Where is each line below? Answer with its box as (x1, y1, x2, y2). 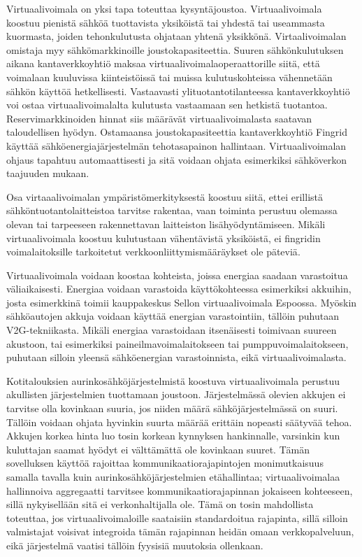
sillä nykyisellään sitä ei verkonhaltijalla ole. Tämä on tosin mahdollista (6, 497, 314, 512)
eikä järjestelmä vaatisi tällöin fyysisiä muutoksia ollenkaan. (6, 537, 263, 552)
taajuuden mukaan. (6, 166, 89, 181)
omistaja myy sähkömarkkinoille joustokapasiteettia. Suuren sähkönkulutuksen (6, 42, 344, 57)
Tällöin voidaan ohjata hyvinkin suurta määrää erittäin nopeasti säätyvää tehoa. (6, 414, 352, 429)
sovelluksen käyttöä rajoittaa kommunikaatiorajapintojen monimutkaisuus (6, 456, 324, 470)
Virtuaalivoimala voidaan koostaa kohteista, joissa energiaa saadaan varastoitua (6, 267, 348, 282)
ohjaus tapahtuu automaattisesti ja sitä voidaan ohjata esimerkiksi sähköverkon (6, 152, 347, 167)
